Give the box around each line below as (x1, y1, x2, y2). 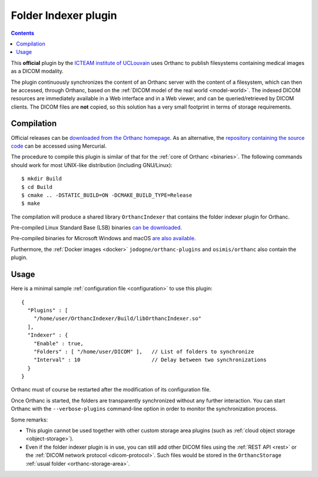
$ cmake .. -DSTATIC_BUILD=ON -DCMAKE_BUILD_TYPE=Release (21, 192, 193, 198)
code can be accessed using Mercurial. (11, 142, 107, 149)
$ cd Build (21, 184, 53, 190)
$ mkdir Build (21, 175, 62, 182)
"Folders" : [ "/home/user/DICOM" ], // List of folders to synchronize (33, 348, 254, 355)
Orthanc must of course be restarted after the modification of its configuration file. (11, 386, 211, 393)
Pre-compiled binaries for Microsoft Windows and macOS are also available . (11, 235, 196, 242)
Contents (11, 30, 35, 37)
